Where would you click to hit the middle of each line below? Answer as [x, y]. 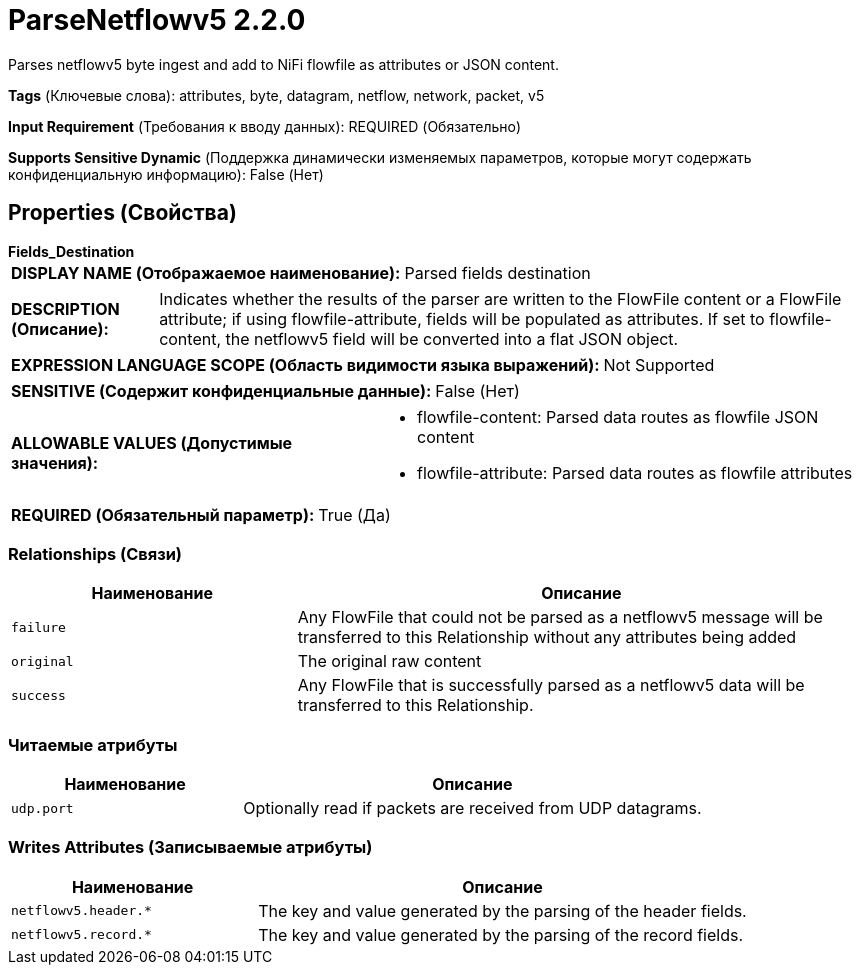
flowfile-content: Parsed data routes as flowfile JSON [618, 416]
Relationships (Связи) [95, 553]
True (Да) [354, 514]
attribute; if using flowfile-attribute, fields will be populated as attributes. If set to [462, 318]
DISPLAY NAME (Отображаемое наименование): [206, 272]
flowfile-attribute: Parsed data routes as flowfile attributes [635, 472]
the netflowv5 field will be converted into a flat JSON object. [452, 338]
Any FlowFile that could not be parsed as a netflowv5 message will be [560, 617]
